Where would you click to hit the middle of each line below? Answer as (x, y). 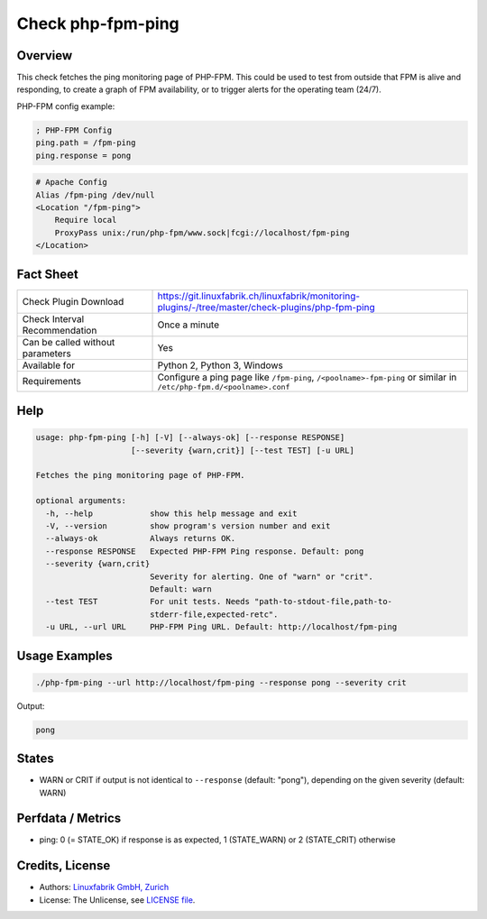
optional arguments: (81, 501)
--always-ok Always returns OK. (141, 538)
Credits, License (64, 866)
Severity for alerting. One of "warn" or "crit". (262, 576)
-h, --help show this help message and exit (171, 513)
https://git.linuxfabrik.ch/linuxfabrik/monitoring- (259, 296)
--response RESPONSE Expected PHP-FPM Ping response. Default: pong (205, 551)
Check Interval (53, 318)
